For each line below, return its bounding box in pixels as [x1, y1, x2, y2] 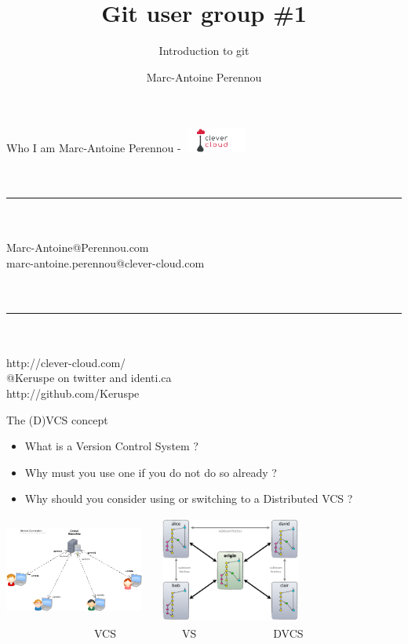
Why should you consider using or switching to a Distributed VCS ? [24, 490, 353, 507]
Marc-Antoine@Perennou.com [6, 239, 149, 256]
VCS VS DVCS [93, 624, 304, 641]
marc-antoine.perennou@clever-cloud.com [6, 254, 205, 271]
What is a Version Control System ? [24, 438, 199, 454]
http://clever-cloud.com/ [6, 354, 126, 370]
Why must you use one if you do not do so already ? [24, 464, 277, 480]
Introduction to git [158, 42, 250, 59]
